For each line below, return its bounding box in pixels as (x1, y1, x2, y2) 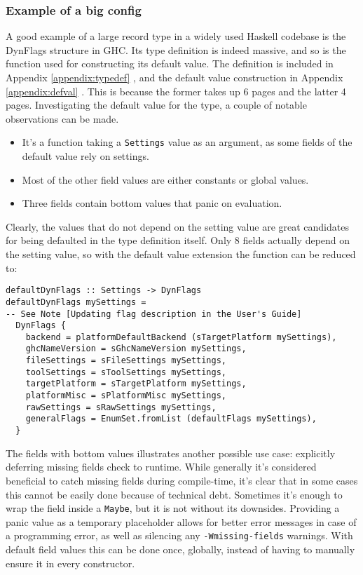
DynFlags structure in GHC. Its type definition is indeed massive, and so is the (6, 42, 346, 57)
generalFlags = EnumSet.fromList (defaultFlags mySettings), (25, 414, 317, 424)
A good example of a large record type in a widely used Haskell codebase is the (6, 29, 346, 43)
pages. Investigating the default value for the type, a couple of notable (6, 97, 307, 112)
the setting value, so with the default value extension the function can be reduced (6, 247, 356, 261)
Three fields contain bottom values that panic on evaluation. (22, 196, 282, 210)
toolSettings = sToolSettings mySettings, (25, 367, 226, 377)
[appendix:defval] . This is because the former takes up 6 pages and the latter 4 (6, 83, 346, 98)
